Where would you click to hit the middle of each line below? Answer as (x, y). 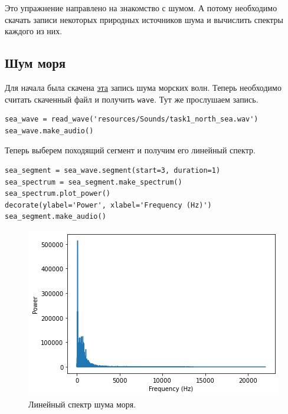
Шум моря (35, 63)
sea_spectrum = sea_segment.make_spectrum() (94, 182)
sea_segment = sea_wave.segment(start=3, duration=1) (113, 171)
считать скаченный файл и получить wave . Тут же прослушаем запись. (132, 99)
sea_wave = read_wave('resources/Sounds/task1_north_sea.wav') (132, 119)
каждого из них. (34, 31)
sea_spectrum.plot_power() (58, 194)
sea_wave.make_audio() (49, 131)
